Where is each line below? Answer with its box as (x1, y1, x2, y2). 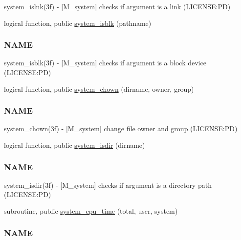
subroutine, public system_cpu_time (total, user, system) (4, 206, 178, 216)
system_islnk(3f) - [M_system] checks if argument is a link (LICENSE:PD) (4, 1, 231, 11)
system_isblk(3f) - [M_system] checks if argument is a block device (4, 58, 206, 68)
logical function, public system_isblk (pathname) (4, 18, 152, 28)
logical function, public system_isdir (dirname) (4, 140, 145, 150)
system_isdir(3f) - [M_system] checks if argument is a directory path (4, 180, 212, 190)
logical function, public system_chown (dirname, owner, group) (4, 83, 194, 94)
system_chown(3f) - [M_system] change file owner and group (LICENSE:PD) (4, 123, 238, 134)
